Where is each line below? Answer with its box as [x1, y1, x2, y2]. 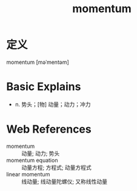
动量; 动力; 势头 [21, 150, 60, 157]
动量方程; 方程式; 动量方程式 [21, 164, 92, 171]
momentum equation [6, 156, 58, 164]
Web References [6, 122, 92, 136]
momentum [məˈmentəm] [6, 58, 70, 66]
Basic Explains [6, 80, 81, 94]
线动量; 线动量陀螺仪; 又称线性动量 [21, 178, 108, 185]
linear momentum [6, 170, 50, 178]
